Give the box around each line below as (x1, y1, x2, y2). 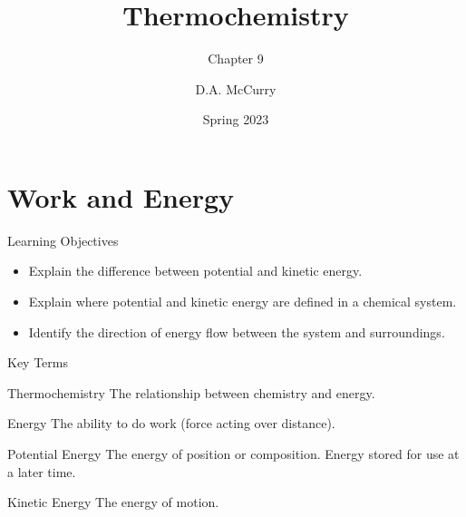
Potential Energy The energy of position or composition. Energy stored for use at (7, 444, 460, 463)
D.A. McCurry (195, 79, 277, 98)
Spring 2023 (202, 110, 269, 129)
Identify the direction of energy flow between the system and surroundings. (28, 322, 445, 341)
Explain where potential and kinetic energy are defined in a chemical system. (28, 292, 457, 311)
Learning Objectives (7, 230, 119, 249)
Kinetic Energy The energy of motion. (7, 493, 219, 512)
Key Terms (7, 353, 68, 372)
